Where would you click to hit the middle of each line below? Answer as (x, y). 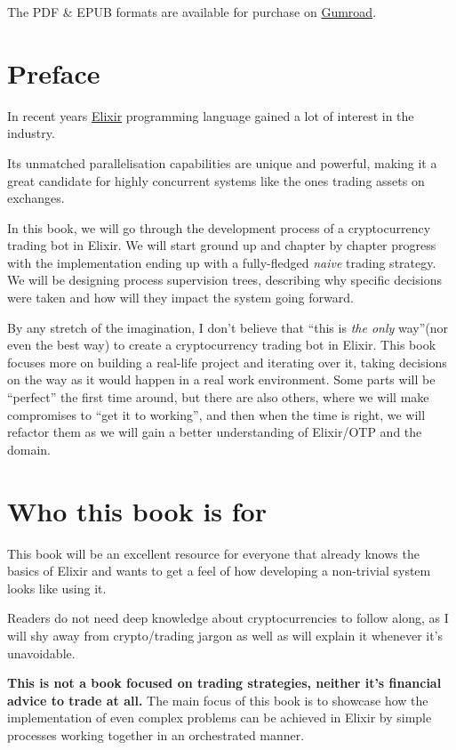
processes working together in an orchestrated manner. (156, 734)
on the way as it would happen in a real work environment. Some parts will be (221, 379)
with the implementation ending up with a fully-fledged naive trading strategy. (222, 262)
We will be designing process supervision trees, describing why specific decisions (224, 280)
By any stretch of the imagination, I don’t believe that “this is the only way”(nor (228, 327)
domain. (29, 449)
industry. (31, 133)
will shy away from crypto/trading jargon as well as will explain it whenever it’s (225, 635)
